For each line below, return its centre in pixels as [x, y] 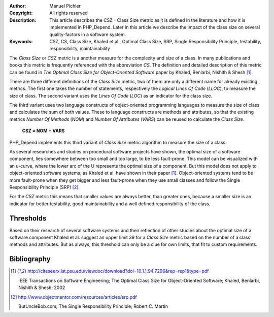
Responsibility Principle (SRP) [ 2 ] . [45, 187]
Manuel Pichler [65, 6]
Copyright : [21, 13]
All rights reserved [69, 13]
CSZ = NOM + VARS [43, 131]
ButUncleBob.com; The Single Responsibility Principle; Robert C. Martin [93, 306]
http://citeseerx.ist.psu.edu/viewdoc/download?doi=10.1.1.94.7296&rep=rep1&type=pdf [118, 271]
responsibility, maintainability [80, 49]
